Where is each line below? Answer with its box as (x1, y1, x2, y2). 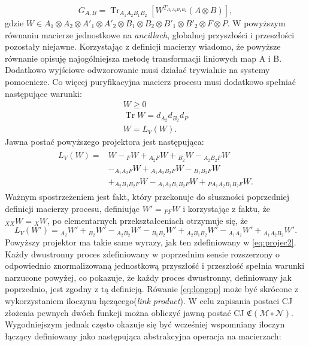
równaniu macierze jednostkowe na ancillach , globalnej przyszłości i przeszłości (5, 28, 295, 41)
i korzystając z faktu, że (183, 202, 271, 214)
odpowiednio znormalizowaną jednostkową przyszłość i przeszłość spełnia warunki (5, 259, 305, 272)
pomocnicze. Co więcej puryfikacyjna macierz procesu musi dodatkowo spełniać (5, 75, 296, 87)
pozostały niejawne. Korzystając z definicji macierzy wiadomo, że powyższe (5, 40, 281, 53)
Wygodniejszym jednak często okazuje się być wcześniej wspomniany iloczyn (5, 318, 285, 330)
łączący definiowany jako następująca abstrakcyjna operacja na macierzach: (5, 329, 281, 342)
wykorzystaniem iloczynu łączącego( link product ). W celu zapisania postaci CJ (5, 295, 293, 307)
